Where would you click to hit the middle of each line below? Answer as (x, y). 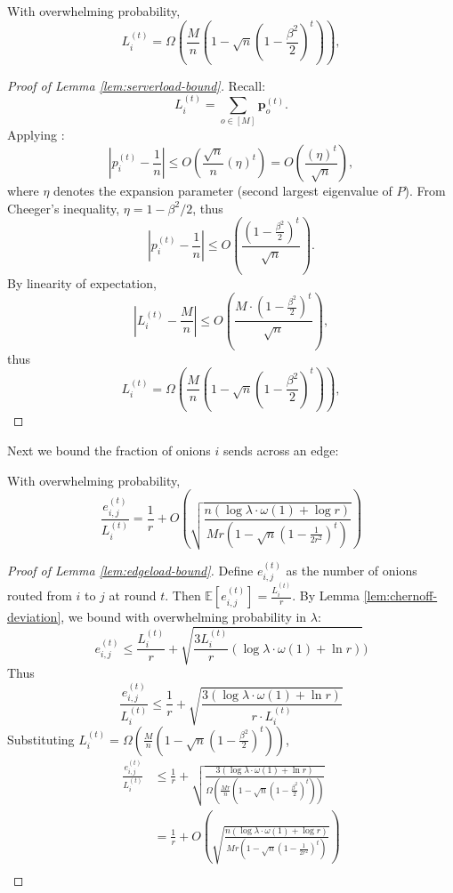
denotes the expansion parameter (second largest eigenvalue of (223, 191)
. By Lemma (326, 595)
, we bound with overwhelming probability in (184, 617)
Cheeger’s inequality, (64, 208)
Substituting (41, 739)
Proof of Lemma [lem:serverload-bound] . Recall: (137, 85)
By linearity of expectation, (82, 283)
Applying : (36, 135)
